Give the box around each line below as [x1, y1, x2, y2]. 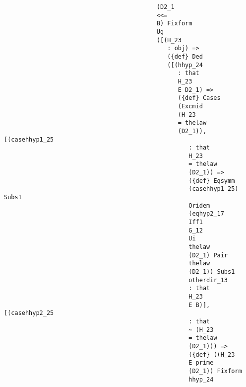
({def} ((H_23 [188, 351, 235, 358]
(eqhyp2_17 [188, 210, 224, 218]
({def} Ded [167, 53, 203, 60]
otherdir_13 [188, 276, 228, 284]
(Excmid [178, 102, 203, 110]
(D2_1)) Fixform [188, 367, 242, 375]
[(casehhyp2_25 [4, 310, 54, 317]
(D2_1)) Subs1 [188, 268, 235, 275]
